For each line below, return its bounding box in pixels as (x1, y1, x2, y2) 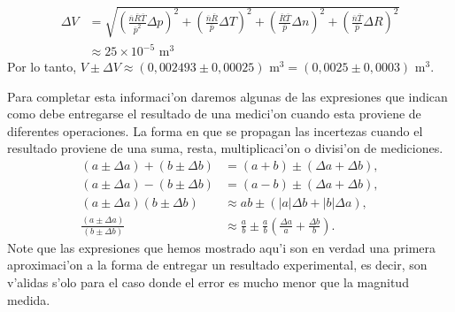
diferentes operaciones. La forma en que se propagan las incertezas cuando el (7, 121, 423, 140)
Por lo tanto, (7, 57, 77, 76)
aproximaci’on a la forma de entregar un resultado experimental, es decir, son (7, 255, 428, 274)
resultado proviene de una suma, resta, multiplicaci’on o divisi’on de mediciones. (7, 139, 443, 157)
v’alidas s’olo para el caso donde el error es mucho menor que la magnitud (7, 273, 409, 292)
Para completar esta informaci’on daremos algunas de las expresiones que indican (7, 87, 448, 105)
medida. (7, 290, 50, 308)
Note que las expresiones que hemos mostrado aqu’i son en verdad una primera (7, 238, 436, 256)
